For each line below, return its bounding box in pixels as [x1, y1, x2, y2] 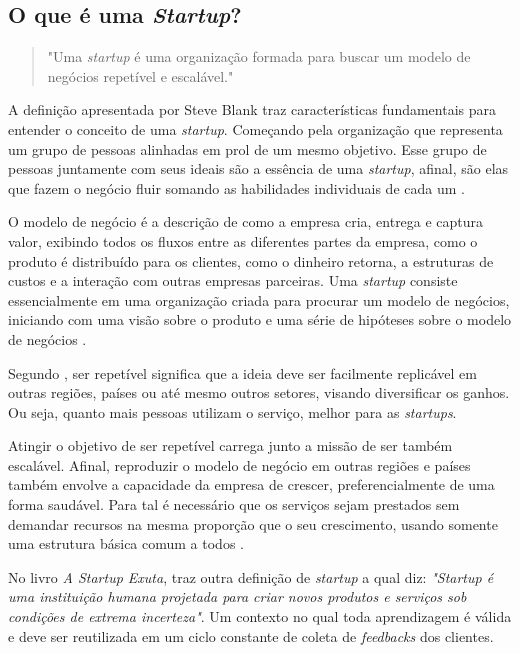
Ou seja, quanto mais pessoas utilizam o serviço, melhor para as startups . [8, 401, 457, 422]
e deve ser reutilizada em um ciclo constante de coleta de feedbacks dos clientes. [8, 625, 494, 646]
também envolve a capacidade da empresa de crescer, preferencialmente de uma [8, 474, 495, 495]
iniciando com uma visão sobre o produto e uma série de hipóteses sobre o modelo [8, 309, 512, 330]
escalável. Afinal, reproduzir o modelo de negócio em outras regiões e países [8, 454, 471, 475]
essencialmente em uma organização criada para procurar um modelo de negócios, [8, 289, 510, 310]
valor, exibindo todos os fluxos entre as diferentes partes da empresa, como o [8, 230, 478, 251]
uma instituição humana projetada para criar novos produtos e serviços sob [8, 586, 467, 607]
